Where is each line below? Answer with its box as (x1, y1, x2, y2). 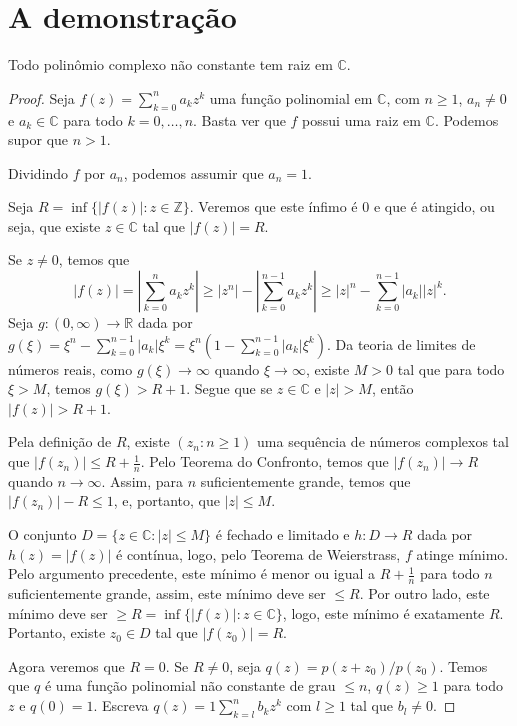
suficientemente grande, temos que (200, 470, 411, 491)
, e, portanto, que (113, 490, 220, 511)
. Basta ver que (193, 109, 286, 130)
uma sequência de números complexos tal (257, 431, 509, 452)
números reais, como (8, 358, 133, 379)
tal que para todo (397, 358, 505, 379)
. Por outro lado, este (359, 583, 490, 604)
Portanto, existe (8, 622, 106, 643)
